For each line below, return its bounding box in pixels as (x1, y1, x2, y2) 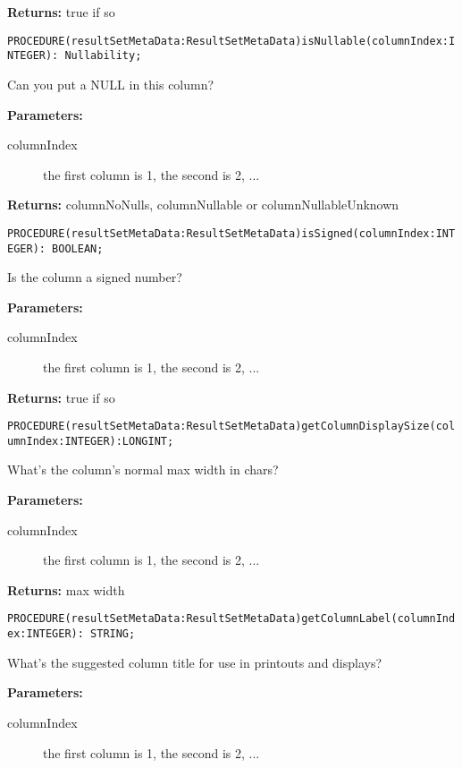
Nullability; (64, 49, 142, 63)
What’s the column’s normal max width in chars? (7, 460, 279, 479)
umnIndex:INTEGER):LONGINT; (7, 434, 174, 448)
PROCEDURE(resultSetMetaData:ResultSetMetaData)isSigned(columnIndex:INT (7, 226, 456, 240)
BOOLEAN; (52, 242, 104, 255)
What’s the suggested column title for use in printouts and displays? (7, 653, 382, 671)
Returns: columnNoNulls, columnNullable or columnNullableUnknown (7, 195, 399, 214)
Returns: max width (7, 580, 125, 599)
